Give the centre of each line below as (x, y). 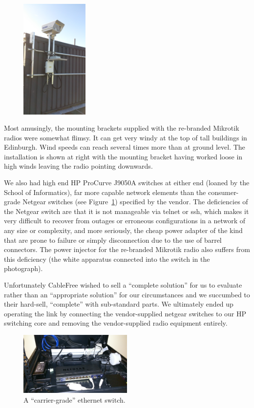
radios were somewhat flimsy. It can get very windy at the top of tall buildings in (126, 137)
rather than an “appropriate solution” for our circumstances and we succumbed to (127, 294)
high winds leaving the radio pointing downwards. (78, 166)
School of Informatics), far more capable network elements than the (105, 192)
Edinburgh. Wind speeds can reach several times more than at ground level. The (125, 147)
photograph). (23, 268)
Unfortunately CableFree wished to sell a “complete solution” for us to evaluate (123, 285)
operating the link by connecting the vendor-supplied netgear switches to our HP (125, 313)
